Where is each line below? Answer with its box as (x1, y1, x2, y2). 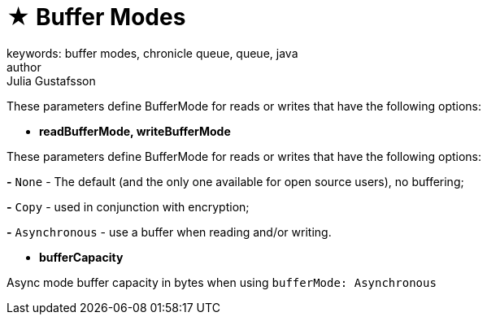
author (7, 59, 41, 74)
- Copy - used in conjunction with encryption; (7, 199, 250, 214)
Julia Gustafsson (7, 73, 96, 88)
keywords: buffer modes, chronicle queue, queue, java (7, 46, 298, 60)
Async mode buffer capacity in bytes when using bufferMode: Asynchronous (7, 275, 437, 289)
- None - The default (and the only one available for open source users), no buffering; (7, 174, 464, 189)
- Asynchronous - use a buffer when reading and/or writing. (7, 224, 332, 239)
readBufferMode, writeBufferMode (39, 124, 231, 138)
